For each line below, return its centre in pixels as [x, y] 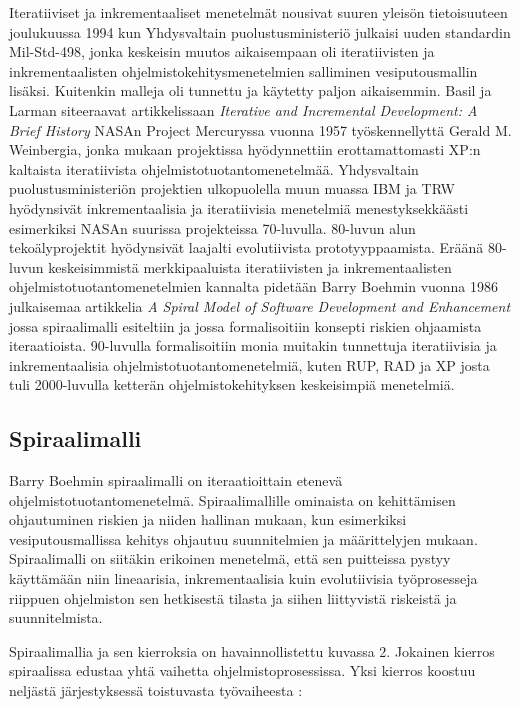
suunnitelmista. [56, 617]
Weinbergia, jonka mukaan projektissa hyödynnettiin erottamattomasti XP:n [245, 149]
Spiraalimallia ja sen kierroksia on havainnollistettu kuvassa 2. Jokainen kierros [252, 650]
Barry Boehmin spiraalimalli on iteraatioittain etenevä [176, 480]
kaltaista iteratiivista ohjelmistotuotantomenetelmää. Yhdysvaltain [214, 168]
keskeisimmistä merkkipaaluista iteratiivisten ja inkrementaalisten [250, 266]
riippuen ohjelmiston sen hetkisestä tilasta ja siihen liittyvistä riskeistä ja [233, 597]
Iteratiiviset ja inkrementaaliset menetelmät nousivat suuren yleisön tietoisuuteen [258, 12]
